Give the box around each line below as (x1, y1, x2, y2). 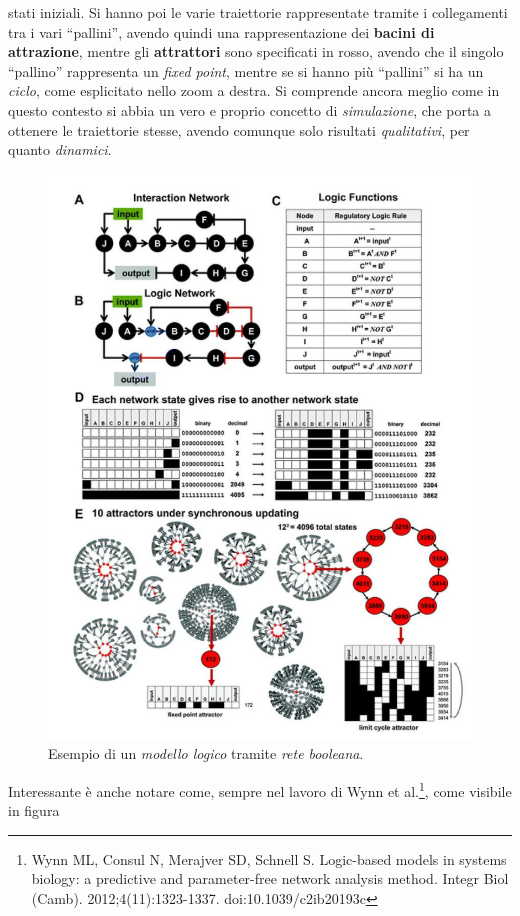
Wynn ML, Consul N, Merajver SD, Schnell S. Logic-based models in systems (31, 848, 507, 869)
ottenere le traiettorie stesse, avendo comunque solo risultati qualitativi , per (8, 119, 470, 140)
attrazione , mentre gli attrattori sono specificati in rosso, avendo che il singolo (8, 41, 504, 62)
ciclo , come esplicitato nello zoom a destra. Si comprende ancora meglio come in (8, 80, 500, 101)
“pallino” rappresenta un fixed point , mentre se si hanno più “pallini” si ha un (8, 60, 484, 81)
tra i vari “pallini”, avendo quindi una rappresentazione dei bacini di (8, 21, 435, 42)
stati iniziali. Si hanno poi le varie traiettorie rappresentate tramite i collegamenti (8, 2, 508, 22)
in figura (8, 800, 60, 821)
